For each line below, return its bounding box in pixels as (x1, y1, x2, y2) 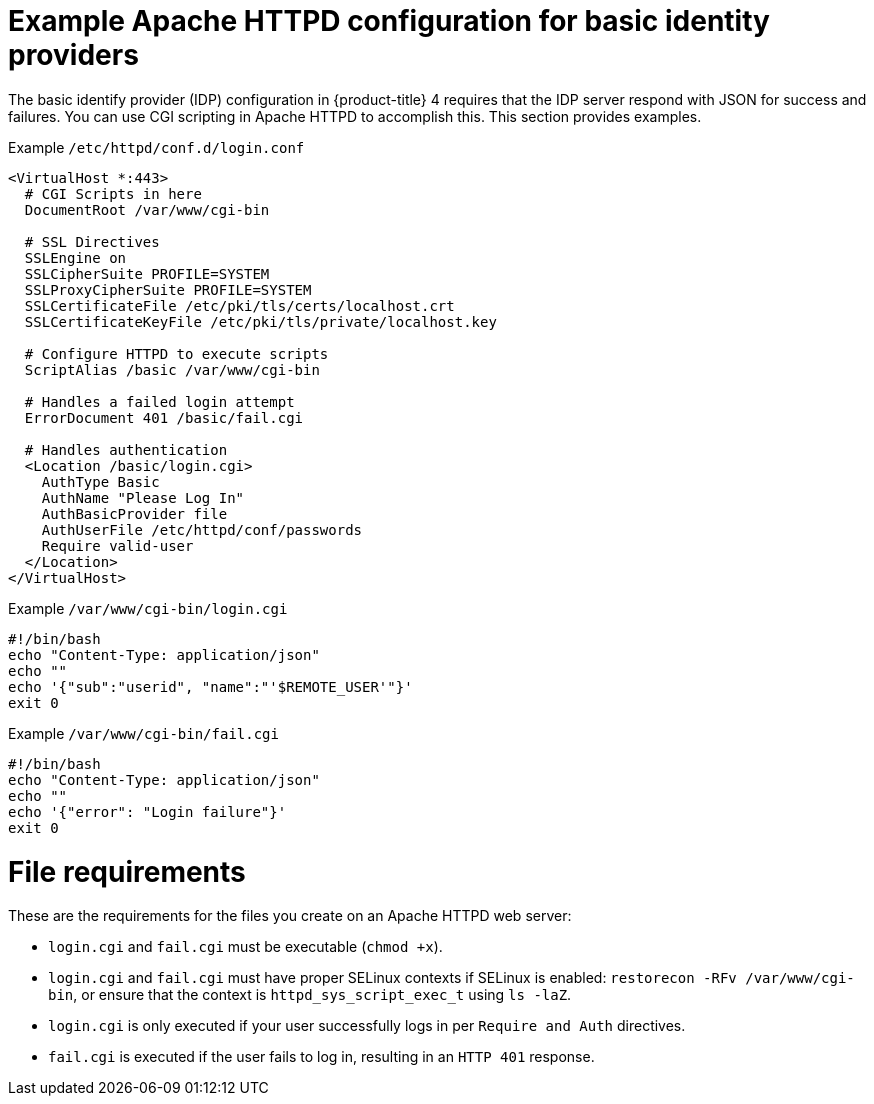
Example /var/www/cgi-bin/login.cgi (8, 599, 288, 617)
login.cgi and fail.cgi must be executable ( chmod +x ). (48, 938, 443, 956)
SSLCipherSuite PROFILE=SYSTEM (24, 265, 270, 282)
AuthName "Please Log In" (41, 489, 245, 506)
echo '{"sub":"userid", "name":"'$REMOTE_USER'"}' (8, 678, 413, 695)
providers (8, 38, 139, 72)
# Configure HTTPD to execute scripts (24, 345, 329, 362)
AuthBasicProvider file (41, 505, 228, 522)
